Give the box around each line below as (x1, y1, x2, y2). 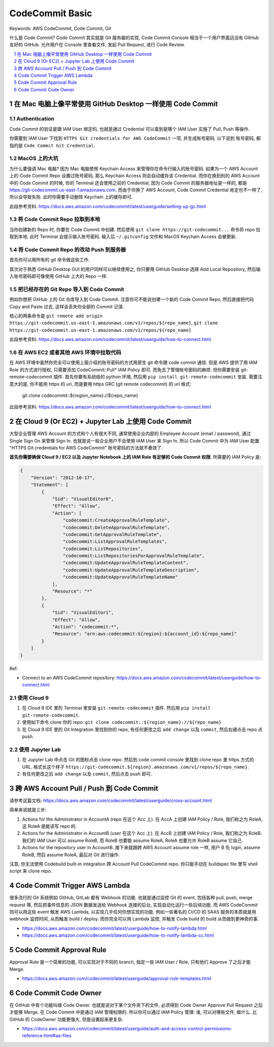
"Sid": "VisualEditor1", (52, 610, 114, 616)
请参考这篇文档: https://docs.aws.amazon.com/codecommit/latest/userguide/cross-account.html (9, 797, 212, 803)
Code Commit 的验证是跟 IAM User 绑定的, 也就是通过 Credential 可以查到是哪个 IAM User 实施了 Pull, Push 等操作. (9, 126, 250, 132)
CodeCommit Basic (9, 8, 92, 19)
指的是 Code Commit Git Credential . (9, 142, 95, 148)
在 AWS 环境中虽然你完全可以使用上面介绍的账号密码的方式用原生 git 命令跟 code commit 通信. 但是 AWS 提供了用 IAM (9, 359, 258, 365)
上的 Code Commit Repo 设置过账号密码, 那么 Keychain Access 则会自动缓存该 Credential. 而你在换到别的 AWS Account (9, 173, 260, 179)
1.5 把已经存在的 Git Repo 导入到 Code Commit (9, 286, 124, 293)
